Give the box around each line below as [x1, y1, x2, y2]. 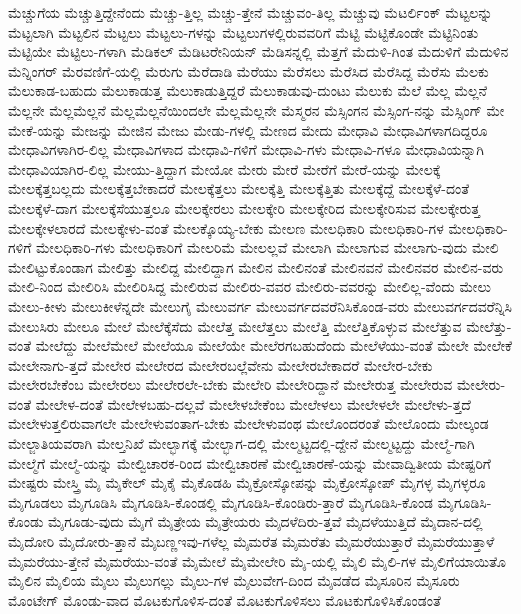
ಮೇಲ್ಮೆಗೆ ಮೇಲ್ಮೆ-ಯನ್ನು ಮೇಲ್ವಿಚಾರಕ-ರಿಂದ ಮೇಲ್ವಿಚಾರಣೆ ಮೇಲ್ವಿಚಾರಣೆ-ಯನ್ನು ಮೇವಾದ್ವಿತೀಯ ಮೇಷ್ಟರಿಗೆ [8, 452, 491, 473]
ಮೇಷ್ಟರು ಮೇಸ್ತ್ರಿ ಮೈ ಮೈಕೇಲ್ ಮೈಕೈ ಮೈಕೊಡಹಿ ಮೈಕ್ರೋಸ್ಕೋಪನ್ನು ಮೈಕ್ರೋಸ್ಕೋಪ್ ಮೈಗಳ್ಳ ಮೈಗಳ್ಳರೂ [8, 472, 486, 493]
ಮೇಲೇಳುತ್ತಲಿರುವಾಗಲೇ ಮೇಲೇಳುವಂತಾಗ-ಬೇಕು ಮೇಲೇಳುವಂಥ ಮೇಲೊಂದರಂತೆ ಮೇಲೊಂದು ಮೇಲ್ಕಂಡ [8, 413, 489, 434]
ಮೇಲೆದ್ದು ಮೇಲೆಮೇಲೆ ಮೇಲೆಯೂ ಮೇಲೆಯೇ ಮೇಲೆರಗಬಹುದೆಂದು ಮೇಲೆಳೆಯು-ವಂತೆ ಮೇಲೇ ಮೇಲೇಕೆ [35, 335, 512, 356]
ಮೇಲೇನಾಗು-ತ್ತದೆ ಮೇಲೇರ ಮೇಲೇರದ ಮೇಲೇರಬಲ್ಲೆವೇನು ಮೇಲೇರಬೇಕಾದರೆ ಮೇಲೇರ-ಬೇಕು [8, 354, 433, 375]
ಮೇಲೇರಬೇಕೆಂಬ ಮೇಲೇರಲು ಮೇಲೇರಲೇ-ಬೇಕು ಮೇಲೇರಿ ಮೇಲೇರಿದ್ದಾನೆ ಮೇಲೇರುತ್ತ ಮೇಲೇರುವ [8, 374, 453, 395]
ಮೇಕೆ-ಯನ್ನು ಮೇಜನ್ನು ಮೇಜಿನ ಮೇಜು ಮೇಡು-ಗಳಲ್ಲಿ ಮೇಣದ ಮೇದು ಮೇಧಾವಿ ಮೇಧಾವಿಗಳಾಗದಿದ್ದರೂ [8, 119, 488, 140]
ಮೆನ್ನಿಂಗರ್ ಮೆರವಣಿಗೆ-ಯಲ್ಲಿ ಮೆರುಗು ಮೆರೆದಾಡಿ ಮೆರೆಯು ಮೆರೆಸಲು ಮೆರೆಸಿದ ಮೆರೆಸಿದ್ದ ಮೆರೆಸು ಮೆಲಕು [8, 60, 489, 81]
